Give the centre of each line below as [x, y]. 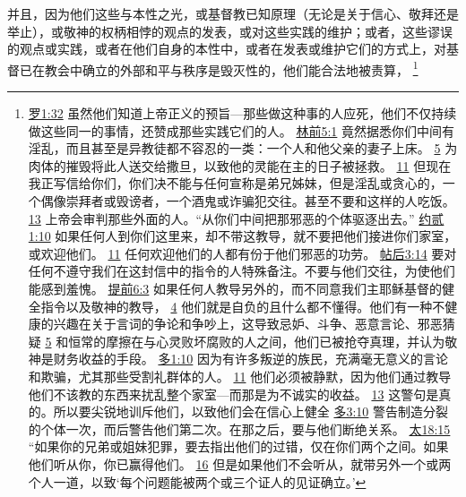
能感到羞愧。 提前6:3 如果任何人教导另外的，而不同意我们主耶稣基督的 [235, 288]
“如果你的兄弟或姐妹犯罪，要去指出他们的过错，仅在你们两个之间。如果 [238, 446]
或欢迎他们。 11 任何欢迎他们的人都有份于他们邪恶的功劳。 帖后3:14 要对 [242, 253]
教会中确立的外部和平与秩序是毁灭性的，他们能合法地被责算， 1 [231, 68]
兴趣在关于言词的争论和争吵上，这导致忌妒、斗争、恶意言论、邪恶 [248, 324]
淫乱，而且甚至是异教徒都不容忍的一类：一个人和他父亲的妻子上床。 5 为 [243, 148]
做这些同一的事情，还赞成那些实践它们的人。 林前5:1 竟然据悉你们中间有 [242, 130]
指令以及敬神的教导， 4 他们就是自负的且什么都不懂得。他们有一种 [237, 306]
